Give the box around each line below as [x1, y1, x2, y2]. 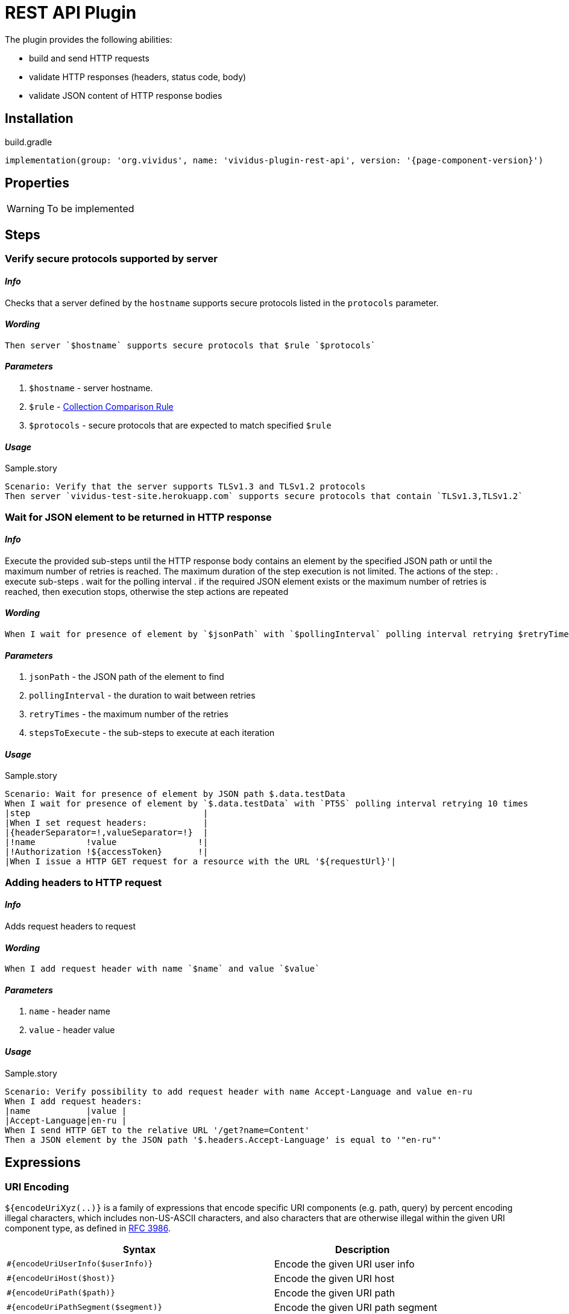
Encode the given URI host [274, 1272, 395, 1284]
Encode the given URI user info [274, 1257, 415, 1270]
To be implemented [46, 203, 134, 215]
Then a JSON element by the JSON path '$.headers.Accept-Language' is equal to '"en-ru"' [5, 1134, 442, 1145]
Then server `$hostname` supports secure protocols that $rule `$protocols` [5, 340, 376, 350]
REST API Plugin [5, 2, 137, 23]
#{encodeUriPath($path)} [7, 1288, 116, 1298]
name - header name [29, 1006, 110, 1017]
